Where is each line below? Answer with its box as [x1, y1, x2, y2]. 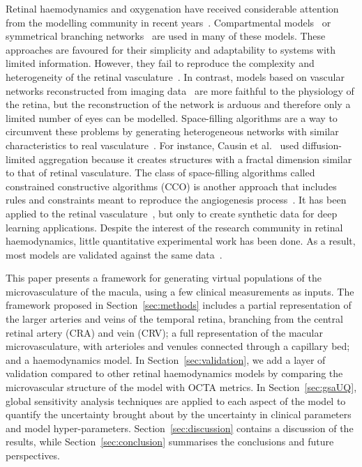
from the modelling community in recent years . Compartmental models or [6, 15, 331, 29]
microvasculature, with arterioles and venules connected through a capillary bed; [6, 339, 350, 353]
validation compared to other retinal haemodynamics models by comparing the [6, 366, 343, 381]
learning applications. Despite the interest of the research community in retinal [6, 220, 343, 234]
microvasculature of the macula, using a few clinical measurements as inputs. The [6, 284, 354, 298]
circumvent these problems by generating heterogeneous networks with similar [6, 124, 339, 139]
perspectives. [6, 448, 60, 462]
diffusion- [302, 137, 342, 152]
